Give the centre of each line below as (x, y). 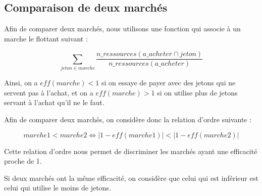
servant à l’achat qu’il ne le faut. (54, 102)
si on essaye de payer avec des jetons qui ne (169, 83)
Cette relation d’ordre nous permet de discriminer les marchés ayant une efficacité (131, 151)
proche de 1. (23, 161)
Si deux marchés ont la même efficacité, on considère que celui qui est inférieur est (131, 178)
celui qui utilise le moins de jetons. (58, 188)
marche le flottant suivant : (46, 38)
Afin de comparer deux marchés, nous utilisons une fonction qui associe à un (122, 29)
